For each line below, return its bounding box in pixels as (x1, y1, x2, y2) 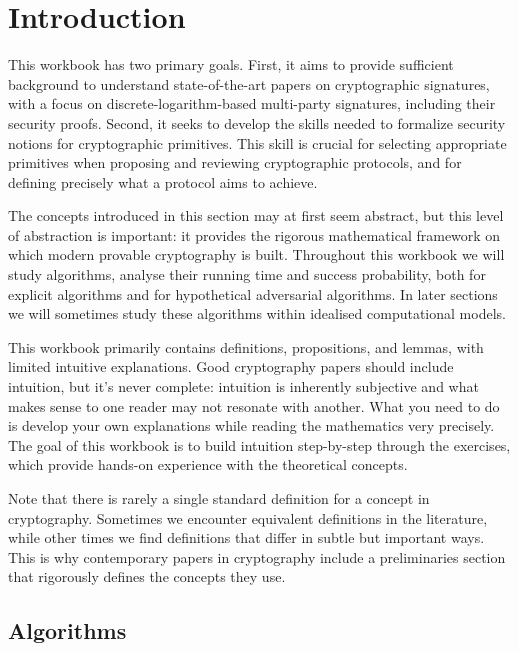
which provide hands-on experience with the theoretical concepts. (8, 454, 408, 475)
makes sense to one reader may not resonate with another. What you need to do (8, 395, 500, 416)
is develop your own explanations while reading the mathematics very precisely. (8, 415, 495, 436)
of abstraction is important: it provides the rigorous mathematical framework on (8, 224, 501, 245)
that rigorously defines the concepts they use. (8, 566, 286, 587)
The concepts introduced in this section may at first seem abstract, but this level (8, 205, 504, 226)
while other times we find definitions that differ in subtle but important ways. (8, 527, 485, 548)
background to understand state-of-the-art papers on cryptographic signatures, (8, 73, 490, 94)
